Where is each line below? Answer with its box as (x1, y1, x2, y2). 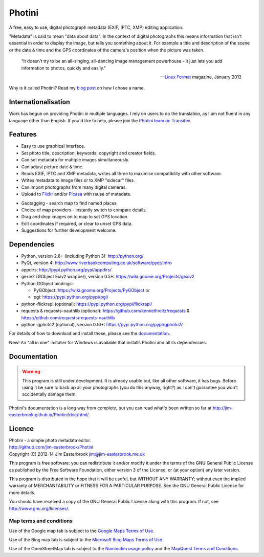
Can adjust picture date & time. (21, 164, 84, 170)
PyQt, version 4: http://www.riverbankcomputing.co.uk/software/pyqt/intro (21, 260, 172, 266)
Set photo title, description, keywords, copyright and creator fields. (21, 150, 156, 156)
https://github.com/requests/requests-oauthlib (21, 314, 115, 320)
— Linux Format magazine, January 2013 (160, 74, 242, 80)
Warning (22, 369, 40, 375)
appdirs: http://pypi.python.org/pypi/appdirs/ (21, 267, 112, 272)
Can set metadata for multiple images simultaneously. (21, 157, 130, 163)
